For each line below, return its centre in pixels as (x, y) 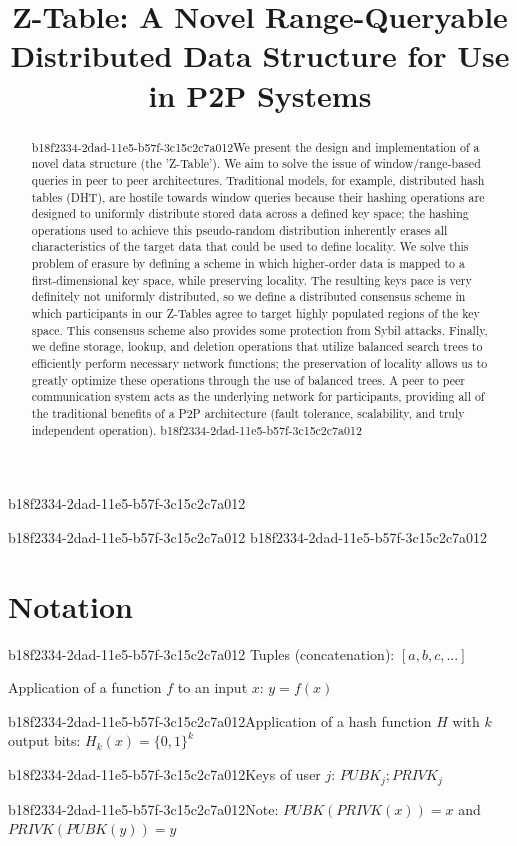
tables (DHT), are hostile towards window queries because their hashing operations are (258, 196)
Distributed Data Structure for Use (260, 55)
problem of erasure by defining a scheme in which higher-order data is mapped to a (248, 263)
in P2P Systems (260, 94)
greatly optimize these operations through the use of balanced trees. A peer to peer (248, 379)
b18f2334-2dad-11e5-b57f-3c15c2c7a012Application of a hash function (220, 720)
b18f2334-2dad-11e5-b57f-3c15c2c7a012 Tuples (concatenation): (201, 653)
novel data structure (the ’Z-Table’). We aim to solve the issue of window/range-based (256, 163)
